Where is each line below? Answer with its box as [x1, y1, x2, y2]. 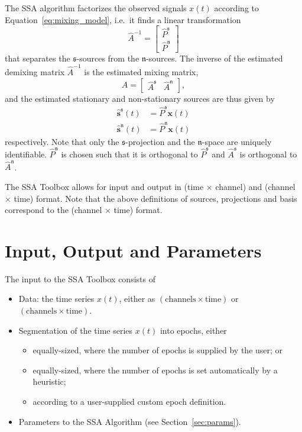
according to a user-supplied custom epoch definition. [33, 395, 226, 407]
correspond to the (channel [5, 204, 102, 216]
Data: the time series [18, 292, 95, 305]
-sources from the [76, 51, 139, 64]
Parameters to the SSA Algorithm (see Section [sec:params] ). [18, 415, 241, 427]
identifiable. [5, 148, 47, 160]
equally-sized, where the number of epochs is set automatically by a [33, 363, 278, 376]
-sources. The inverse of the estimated [146, 51, 283, 64]
